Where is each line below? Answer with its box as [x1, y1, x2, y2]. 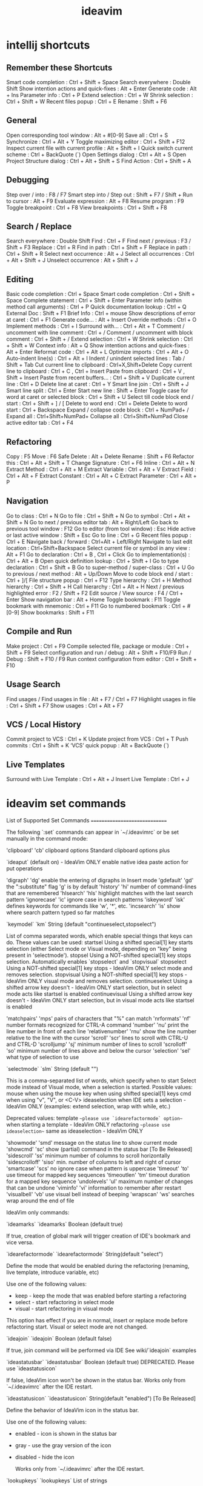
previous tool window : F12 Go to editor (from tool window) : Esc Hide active [6, 525, 196, 532]
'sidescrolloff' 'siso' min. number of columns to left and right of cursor [6, 1159, 181, 1166]
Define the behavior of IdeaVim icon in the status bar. [6, 1407, 139, 1414]
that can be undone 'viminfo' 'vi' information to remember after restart [6, 1184, 182, 1191]
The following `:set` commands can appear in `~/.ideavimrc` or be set [6, 828, 179, 836]
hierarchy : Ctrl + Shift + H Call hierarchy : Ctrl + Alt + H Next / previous [6, 583, 185, 590]
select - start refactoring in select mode [15, 1299, 115, 1306]
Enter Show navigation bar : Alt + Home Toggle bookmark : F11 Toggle [6, 596, 181, 603]
